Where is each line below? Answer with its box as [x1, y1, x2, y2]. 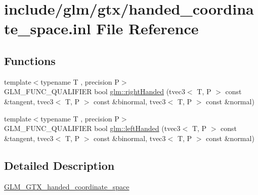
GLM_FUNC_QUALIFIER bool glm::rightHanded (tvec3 [4, 86, 185, 97]
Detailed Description [4, 157, 115, 173]
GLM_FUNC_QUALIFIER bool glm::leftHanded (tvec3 [4, 123, 181, 134]
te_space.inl [4, 18, 91, 39]
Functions [4, 52, 56, 68]
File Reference [96, 18, 199, 39]
